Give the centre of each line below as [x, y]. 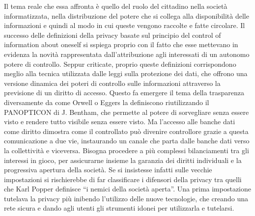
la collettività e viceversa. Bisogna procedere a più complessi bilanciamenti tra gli [127, 150]
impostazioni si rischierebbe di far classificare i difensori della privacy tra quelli [123, 179]
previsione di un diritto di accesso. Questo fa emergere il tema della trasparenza [124, 93]
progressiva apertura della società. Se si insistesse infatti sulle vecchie [108, 170]
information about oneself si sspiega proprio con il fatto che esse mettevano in [121, 44]
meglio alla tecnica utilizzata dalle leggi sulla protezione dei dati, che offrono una [126, 73]
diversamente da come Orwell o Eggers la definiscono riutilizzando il [107, 102]
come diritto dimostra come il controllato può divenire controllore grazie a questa [126, 131]
